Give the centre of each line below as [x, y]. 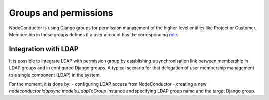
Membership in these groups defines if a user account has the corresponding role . [94, 34]
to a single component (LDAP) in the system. [55, 75]
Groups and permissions [61, 13]
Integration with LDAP [44, 49]
